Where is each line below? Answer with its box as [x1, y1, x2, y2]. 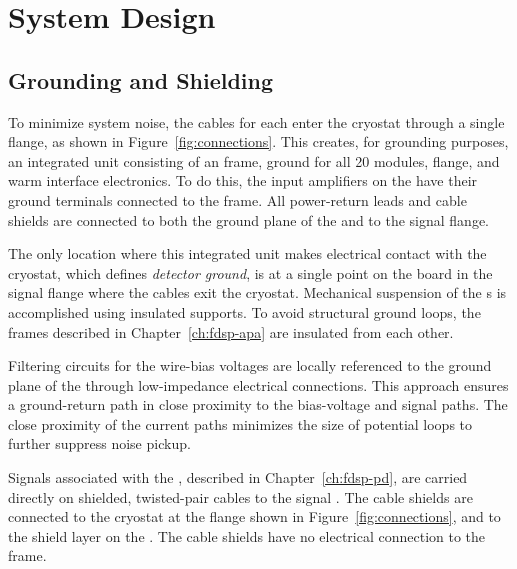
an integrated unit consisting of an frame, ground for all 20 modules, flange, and [8, 150, 500, 171]
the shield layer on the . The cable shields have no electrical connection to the [8, 525, 486, 546]
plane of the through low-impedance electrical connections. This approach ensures [8, 374, 509, 395]
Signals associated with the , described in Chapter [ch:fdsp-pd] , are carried [8, 467, 468, 488]
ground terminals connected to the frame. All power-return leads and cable [8, 189, 467, 210]
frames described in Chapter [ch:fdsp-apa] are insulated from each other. [8, 321, 454, 342]
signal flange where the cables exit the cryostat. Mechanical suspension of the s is [8, 282, 507, 303]
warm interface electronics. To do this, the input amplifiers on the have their [8, 170, 478, 191]
